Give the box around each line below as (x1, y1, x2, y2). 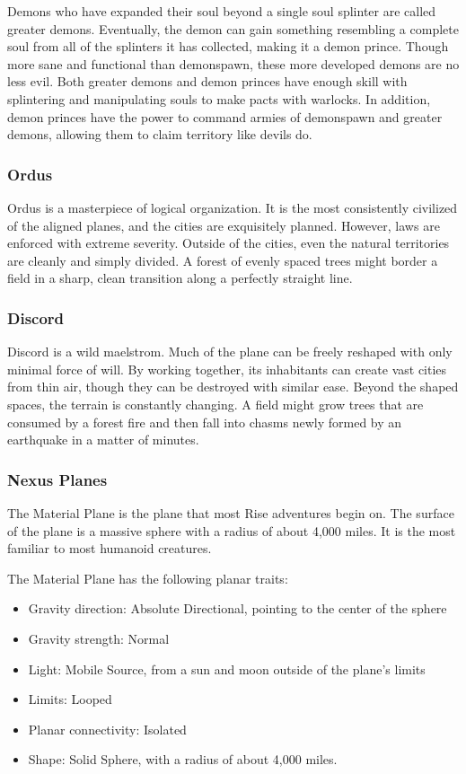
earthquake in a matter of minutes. (7, 430, 199, 449)
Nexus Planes (7, 468, 108, 490)
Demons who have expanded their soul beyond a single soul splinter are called (7, 2, 436, 20)
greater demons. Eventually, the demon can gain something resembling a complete (7, 19, 459, 38)
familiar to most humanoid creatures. (7, 539, 212, 558)
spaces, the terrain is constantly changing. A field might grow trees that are (7, 394, 424, 413)
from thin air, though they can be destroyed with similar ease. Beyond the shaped (7, 377, 459, 396)
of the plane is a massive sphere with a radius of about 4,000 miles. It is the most (7, 521, 456, 540)
